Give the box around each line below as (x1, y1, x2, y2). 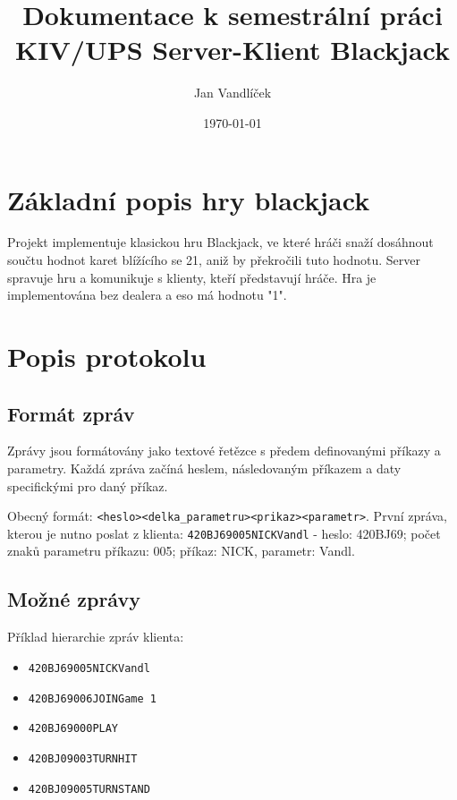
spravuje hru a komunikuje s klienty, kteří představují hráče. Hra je (7, 268, 377, 286)
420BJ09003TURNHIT (28, 752, 138, 765)
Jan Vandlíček (193, 83, 272, 102)
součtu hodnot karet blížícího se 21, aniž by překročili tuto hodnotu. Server (7, 251, 421, 269)
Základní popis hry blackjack (7, 181, 370, 217)
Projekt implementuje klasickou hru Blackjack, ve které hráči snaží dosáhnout (7, 233, 434, 251)
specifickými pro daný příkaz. (7, 476, 168, 495)
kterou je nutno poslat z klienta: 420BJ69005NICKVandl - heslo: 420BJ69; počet (7, 523, 441, 542)
